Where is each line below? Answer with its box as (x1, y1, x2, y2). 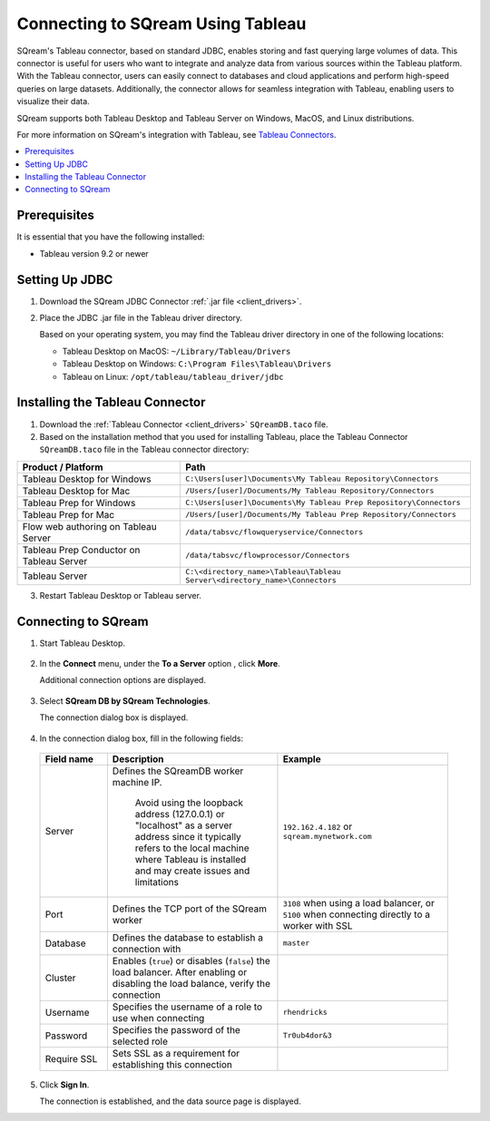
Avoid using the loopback (134, 796, 244, 809)
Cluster (44, 971, 76, 984)
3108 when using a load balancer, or (282, 896, 435, 909)
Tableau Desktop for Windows (22, 473, 152, 485)
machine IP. (112, 775, 162, 788)
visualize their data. (16, 96, 90, 107)
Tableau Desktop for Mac (22, 484, 131, 497)
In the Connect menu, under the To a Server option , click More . (39, 658, 280, 668)
